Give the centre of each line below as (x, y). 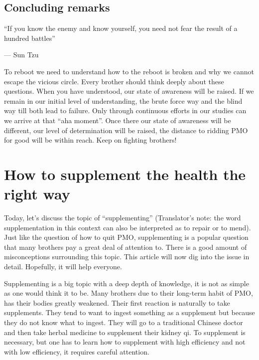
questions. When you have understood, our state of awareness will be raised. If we (129, 91)
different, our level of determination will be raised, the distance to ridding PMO (126, 130)
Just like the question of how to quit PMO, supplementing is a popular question (126, 237)
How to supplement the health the (125, 174)
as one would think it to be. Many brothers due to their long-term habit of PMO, (129, 293)
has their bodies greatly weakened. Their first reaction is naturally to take (117, 302)
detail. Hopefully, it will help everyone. (63, 267)
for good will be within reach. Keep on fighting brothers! (90, 140)
